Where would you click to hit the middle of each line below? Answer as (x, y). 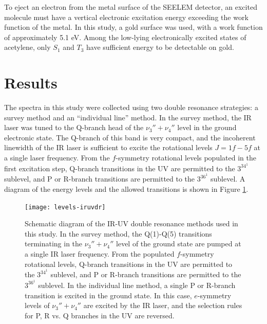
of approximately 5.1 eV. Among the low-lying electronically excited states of (125, 37)
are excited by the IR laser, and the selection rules (163, 305)
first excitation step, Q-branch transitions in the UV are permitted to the (120, 168)
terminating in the (54, 244)
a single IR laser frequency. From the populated (100, 254)
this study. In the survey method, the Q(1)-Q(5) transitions (118, 233)
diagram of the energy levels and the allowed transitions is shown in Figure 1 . (126, 188)
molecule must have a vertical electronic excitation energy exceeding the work (126, 17)
